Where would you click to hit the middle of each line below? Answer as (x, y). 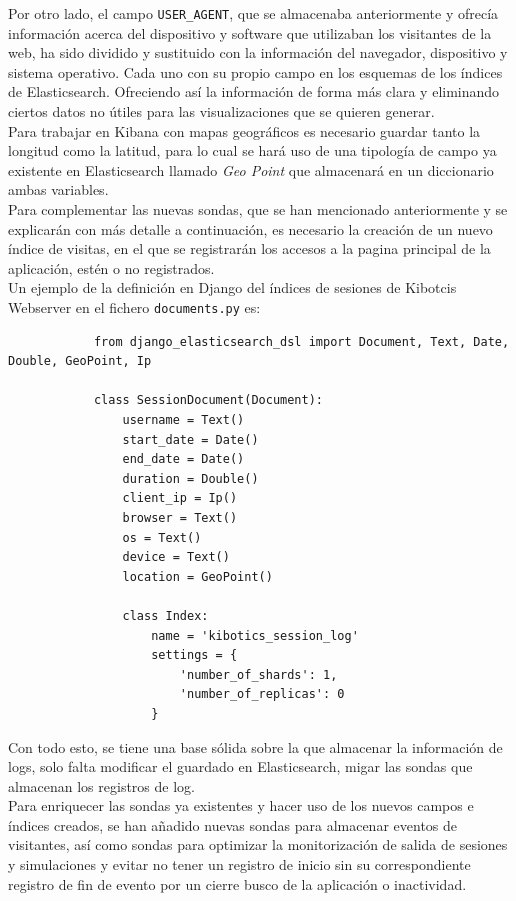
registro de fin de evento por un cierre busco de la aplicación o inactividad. (237, 883)
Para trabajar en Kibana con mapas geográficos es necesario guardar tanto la (244, 130)
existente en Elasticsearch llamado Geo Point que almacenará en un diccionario (251, 169)
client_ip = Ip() (180, 498)
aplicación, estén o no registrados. (111, 267)
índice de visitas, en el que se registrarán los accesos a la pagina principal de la (249, 248)
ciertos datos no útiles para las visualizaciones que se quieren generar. (221, 111)
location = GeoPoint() (197, 576)
